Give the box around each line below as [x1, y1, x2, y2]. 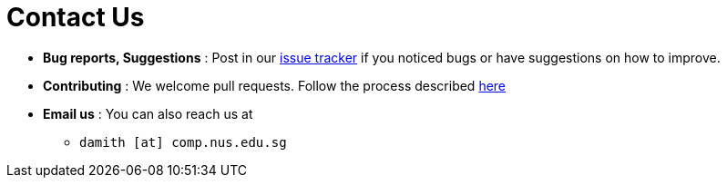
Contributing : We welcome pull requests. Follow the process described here [43, 77, 507, 93]
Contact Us [6, 2, 145, 33]
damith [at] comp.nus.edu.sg [79, 134, 287, 150]
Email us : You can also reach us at [43, 105, 253, 122]
